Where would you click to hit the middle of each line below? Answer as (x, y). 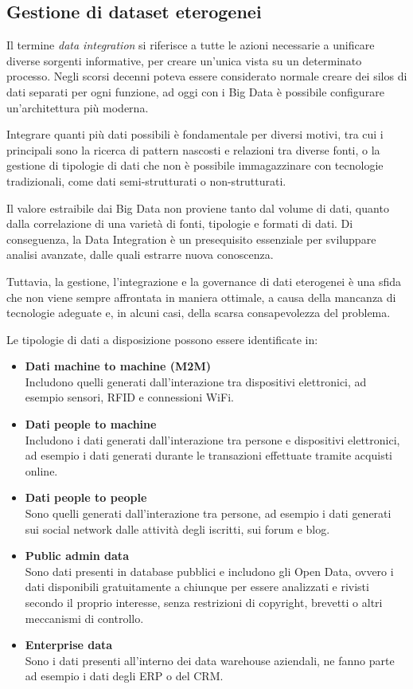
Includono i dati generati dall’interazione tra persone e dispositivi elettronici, (212, 439)
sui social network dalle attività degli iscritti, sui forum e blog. (177, 528)
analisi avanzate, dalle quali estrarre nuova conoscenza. (140, 254)
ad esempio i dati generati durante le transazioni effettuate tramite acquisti (208, 455)
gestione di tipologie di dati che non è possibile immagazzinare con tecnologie (195, 165)
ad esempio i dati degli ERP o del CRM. (124, 676)
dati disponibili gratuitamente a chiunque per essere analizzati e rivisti (197, 587)
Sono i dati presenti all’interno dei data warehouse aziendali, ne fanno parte (210, 660)
